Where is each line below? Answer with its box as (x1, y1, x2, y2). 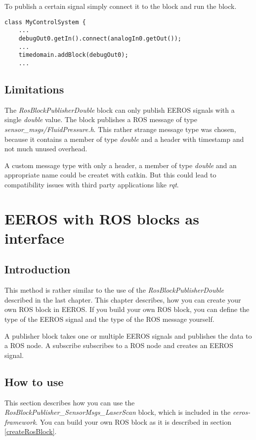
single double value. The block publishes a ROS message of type (4, 114, 198, 125)
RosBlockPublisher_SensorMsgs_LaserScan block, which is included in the (4, 407, 231, 417)
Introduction (4, 262, 71, 277)
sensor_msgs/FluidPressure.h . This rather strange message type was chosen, (4, 124, 236, 134)
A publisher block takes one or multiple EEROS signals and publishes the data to (4, 330, 252, 341)
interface (4, 227, 65, 248)
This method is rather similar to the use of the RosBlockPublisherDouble (4, 285, 224, 295)
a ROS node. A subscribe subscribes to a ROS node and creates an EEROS (4, 340, 233, 351)
